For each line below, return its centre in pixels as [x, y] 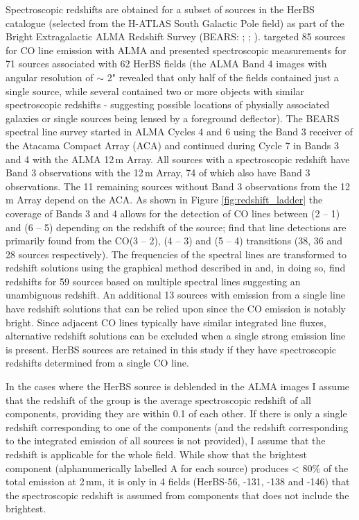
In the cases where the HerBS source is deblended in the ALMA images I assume [178, 386]
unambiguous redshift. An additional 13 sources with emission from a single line [175, 295]
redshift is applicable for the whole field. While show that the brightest [156, 454]
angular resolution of [50, 77]
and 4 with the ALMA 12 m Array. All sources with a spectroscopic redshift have [178, 159]
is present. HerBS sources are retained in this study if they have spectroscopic [171, 349]
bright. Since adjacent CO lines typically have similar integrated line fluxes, [166, 322]
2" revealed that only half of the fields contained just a [223, 77]
